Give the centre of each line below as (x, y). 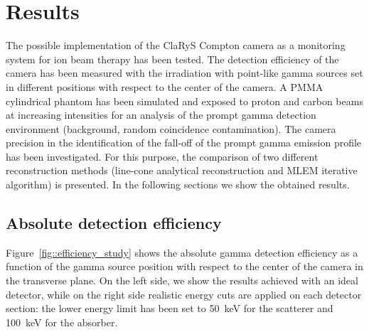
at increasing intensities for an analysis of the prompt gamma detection (161, 115)
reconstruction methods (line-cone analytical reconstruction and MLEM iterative (182, 170)
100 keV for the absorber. (62, 322)
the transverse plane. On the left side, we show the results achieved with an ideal (182, 280)
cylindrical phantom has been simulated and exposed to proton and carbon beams (184, 101)
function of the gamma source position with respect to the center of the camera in (184, 266)
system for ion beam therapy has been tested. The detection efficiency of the (172, 59)
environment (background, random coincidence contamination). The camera (171, 128)
